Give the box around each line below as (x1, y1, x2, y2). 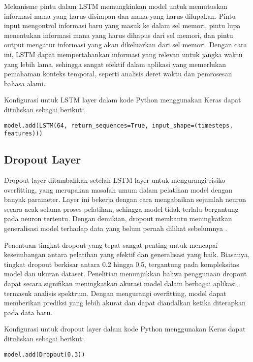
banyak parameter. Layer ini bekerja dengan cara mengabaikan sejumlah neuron (4, 194, 246, 204)
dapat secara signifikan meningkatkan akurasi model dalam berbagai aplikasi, (4, 278, 238, 288)
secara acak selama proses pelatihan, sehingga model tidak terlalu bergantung (4, 203, 239, 214)
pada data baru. (4, 307, 53, 317)
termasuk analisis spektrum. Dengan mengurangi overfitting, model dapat (4, 288, 226, 298)
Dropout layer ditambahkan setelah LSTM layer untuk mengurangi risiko (4, 175, 225, 185)
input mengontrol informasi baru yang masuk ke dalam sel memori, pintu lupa (4, 20, 241, 31)
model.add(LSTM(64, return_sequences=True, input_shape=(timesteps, (4, 122, 233, 129)
